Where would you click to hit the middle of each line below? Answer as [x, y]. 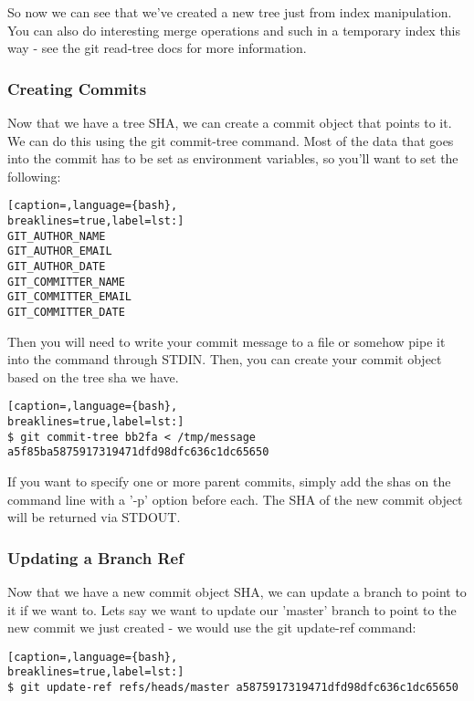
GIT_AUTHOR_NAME [57, 236]
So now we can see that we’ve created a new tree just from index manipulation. [230, 12]
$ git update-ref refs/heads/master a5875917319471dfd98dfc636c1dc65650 [233, 688]
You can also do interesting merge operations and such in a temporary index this [234, 30]
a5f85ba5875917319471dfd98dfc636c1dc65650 [138, 452]
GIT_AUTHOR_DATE [57, 267]
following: [34, 176]
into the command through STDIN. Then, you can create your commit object [225, 359]
